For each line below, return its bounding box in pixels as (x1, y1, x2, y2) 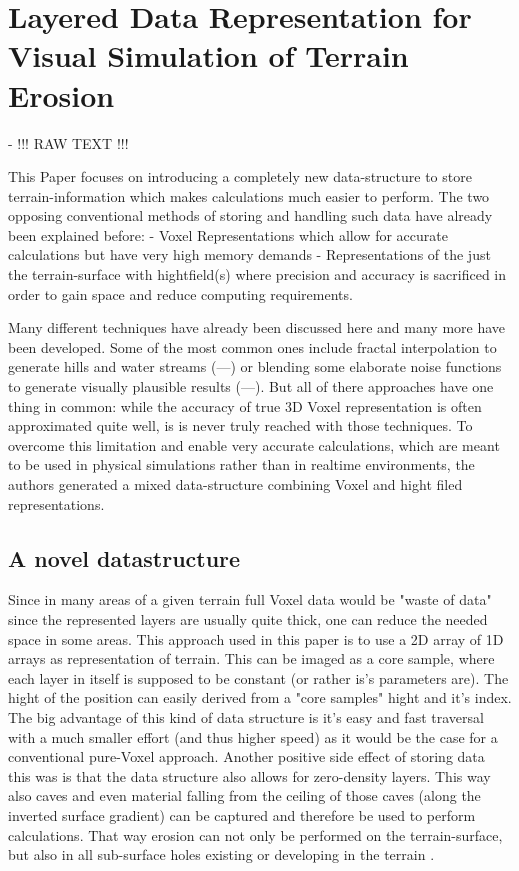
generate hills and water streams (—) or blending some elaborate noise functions (8, 356, 502, 377)
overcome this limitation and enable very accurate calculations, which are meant (8, 434, 500, 455)
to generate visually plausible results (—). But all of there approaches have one (8, 376, 494, 397)
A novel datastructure (8, 542, 241, 573)
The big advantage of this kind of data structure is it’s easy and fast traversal (8, 706, 484, 727)
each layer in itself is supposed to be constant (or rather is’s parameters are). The (8, 667, 509, 688)
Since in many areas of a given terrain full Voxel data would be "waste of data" (8, 589, 492, 610)
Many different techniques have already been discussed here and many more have (8, 317, 506, 338)
